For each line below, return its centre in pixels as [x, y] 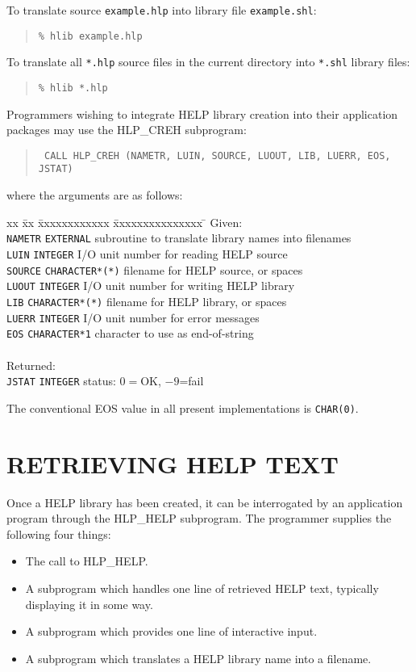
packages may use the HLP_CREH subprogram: [127, 130]
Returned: [31, 365]
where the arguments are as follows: [95, 195]
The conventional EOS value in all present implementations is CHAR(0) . [183, 407]
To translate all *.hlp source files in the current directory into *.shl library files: [208, 62]
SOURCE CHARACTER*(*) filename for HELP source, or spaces [155, 269]
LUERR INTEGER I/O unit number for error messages [133, 317]
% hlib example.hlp [90, 36]
